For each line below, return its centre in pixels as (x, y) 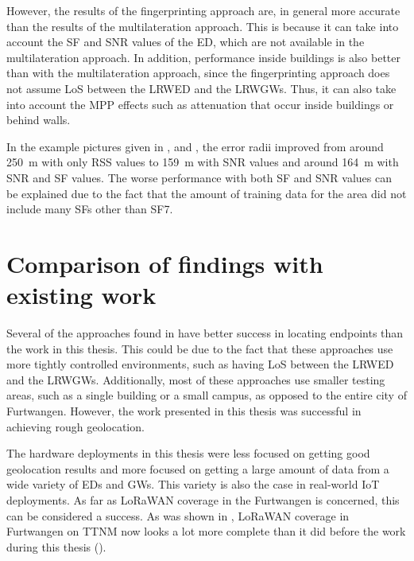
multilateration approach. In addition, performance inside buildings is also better (204, 57)
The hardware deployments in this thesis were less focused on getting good (188, 453)
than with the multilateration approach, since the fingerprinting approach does (198, 73)
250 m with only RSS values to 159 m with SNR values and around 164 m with (203, 162)
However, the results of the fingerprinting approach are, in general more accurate (203, 10)
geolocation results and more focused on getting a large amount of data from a (198, 468)
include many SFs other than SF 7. (90, 209)
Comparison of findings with (165, 263)
